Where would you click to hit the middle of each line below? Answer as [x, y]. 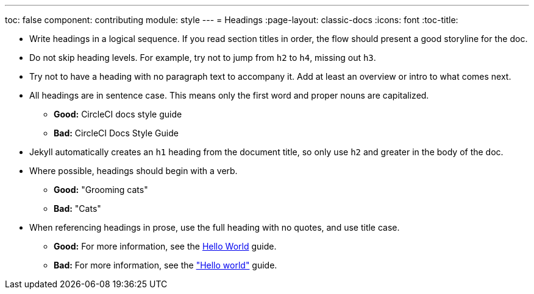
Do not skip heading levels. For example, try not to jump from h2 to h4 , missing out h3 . [203, 58]
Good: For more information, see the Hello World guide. [165, 246]
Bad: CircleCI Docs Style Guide [116, 133]
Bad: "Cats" [77, 208]
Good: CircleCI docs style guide [118, 114]
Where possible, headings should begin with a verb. [133, 171]
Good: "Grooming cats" [101, 190]
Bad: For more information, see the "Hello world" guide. [166, 265]
